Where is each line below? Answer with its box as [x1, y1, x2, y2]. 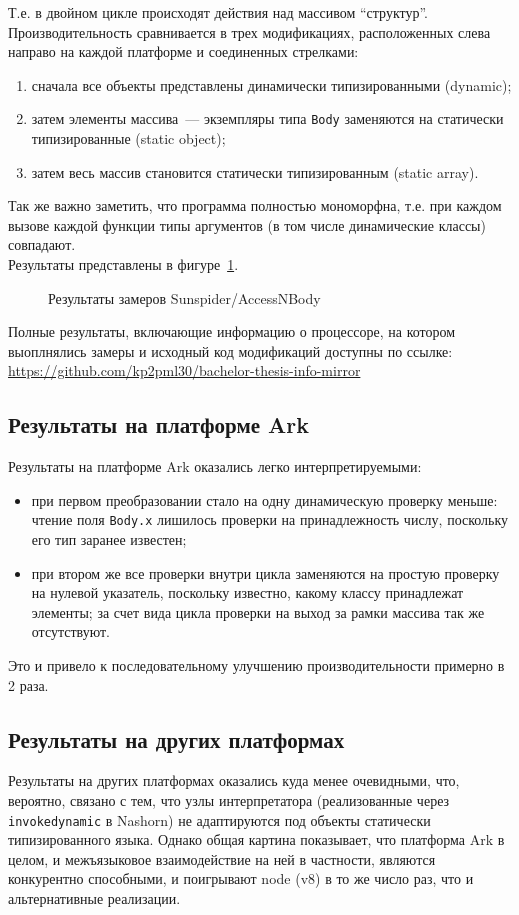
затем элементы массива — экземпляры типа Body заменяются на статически [31, 108, 504, 129]
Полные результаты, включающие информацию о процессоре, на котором [8, 321, 456, 342]
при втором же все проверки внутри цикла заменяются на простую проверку [31, 562, 500, 583]
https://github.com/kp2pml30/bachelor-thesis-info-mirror [8, 360, 361, 381]
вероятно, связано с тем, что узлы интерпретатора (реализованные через [8, 789, 450, 810]
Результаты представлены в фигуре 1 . [8, 254, 239, 274]
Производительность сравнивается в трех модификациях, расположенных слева [8, 21, 491, 42]
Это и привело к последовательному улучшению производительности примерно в [8, 654, 505, 675]
